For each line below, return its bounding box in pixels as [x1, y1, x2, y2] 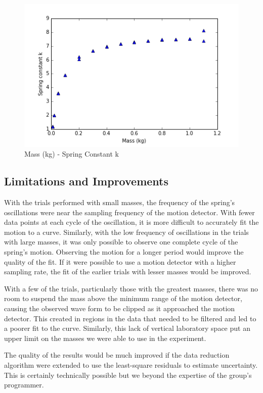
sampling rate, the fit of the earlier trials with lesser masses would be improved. [4, 266, 251, 277]
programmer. [4, 379, 44, 390]
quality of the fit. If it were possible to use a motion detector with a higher [4, 256, 236, 267]
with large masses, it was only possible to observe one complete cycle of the [4, 236, 238, 247]
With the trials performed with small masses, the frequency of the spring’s [4, 197, 235, 208]
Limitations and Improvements [4, 173, 168, 189]
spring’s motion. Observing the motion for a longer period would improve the [4, 247, 244, 257]
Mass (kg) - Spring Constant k [24, 149, 119, 159]
